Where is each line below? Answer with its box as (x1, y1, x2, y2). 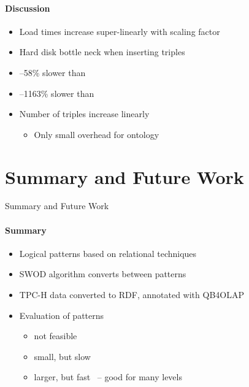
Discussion (5, 1, 50, 14)
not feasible (34, 329, 77, 342)
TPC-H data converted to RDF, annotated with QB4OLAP (19, 288, 244, 301)
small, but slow (34, 350, 91, 362)
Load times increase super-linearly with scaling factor (19, 25, 220, 37)
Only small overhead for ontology (34, 128, 159, 140)
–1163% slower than (19, 86, 94, 99)
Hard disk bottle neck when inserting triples (19, 45, 185, 58)
